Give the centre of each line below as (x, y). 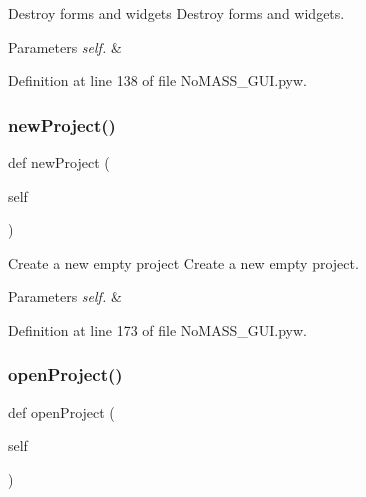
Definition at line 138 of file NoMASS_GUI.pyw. (157, 80)
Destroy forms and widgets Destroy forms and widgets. (176, 13)
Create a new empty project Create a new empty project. (183, 262)
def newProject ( (59, 162)
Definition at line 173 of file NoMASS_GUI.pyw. (157, 329)
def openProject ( (61, 411)
